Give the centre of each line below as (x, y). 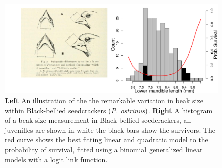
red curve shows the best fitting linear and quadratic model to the (106, 140)
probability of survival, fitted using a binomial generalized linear (104, 150)
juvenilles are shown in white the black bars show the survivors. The (110, 130)
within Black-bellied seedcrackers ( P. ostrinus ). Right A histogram (109, 110)
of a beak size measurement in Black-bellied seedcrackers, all (98, 120)
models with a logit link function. (56, 159)
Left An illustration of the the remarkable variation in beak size (104, 101)
